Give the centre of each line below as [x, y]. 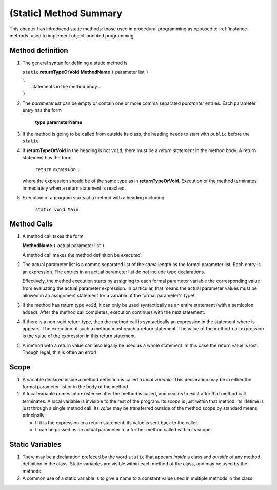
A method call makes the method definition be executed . [82, 255]
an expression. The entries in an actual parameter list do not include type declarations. [114, 272]
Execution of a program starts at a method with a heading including [93, 197]
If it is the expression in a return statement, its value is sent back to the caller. [117, 422]
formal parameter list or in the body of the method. [76, 387]
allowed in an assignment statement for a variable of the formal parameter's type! [108, 295]
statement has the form [47, 158]
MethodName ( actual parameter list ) [63, 246]
